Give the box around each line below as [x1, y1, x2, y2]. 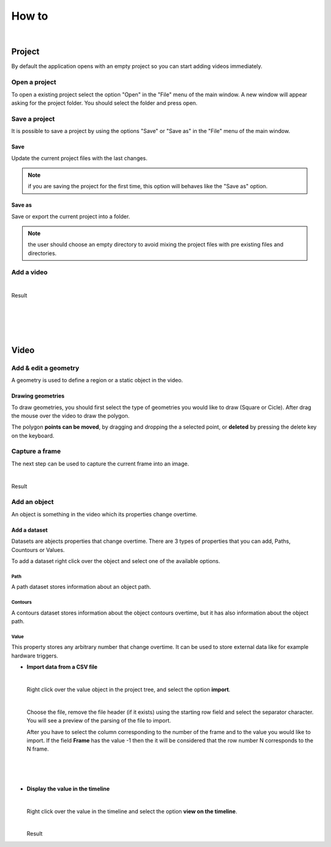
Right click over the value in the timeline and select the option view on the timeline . [26, 807, 237, 815]
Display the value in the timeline [26, 785, 110, 792]
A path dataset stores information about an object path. [11, 583, 151, 591]
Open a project [11, 78, 56, 86]
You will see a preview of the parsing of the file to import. [26, 717, 172, 724]
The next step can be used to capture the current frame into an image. [11, 460, 189, 467]
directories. [28, 249, 57, 257]
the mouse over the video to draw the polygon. [11, 412, 130, 420]
